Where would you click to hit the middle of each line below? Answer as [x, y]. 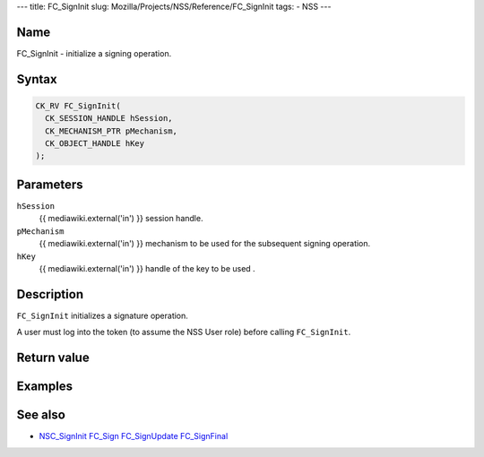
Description [50, 294]
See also [41, 415]
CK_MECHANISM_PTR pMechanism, [112, 131]
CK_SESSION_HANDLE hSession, [109, 118]
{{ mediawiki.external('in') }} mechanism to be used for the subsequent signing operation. [205, 244]
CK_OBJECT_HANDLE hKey [95, 144]
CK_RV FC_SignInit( [78, 106]
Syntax [37, 79]
